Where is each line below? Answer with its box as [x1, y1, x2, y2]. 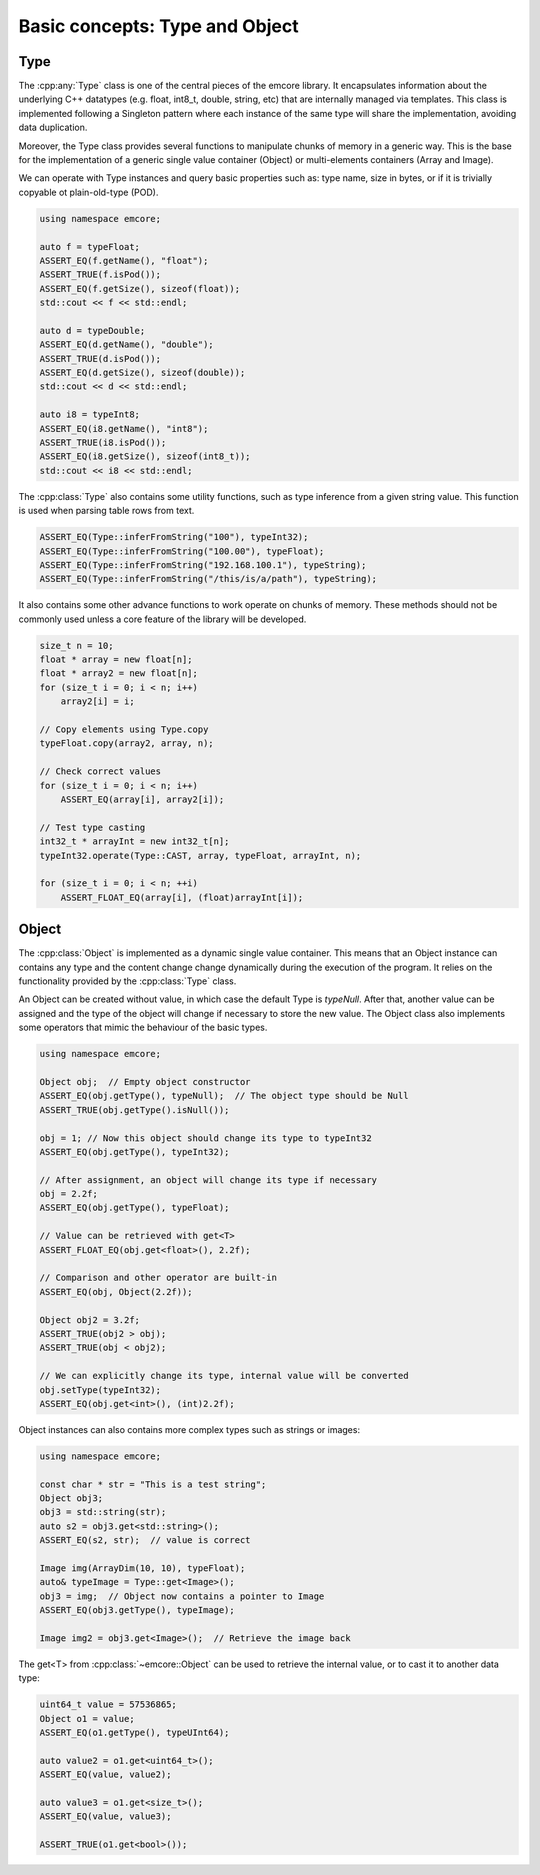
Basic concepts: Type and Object [18, 15, 299, 37]
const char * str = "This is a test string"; [39, 1478, 267, 1490]
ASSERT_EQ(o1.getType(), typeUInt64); [39, 1727, 230, 1739]
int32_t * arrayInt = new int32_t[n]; [39, 836, 230, 847]
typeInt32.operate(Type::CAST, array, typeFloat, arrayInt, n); [39, 850, 362, 861]
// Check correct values [39, 766, 162, 777]
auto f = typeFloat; [39, 241, 140, 252]
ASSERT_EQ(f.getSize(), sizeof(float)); [39, 283, 240, 294]
